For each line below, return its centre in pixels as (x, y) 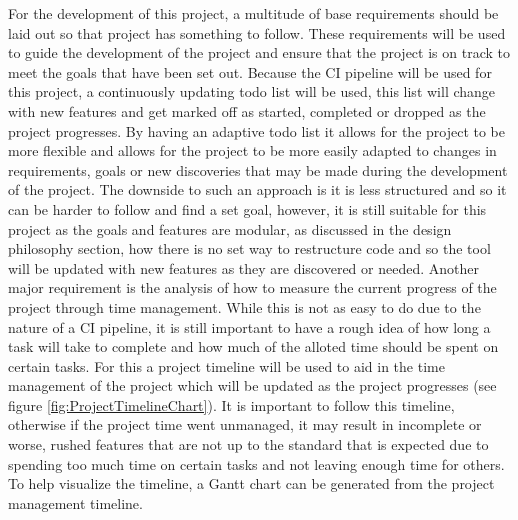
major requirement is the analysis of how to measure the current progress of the (252, 287)
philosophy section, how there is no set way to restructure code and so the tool (249, 248)
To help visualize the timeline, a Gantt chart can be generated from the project (251, 483)
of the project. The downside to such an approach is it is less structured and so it (257, 189)
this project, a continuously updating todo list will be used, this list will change (252, 91)
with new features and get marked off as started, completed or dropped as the (247, 110)
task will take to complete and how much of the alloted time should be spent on (253, 346)
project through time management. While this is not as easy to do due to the (244, 306)
